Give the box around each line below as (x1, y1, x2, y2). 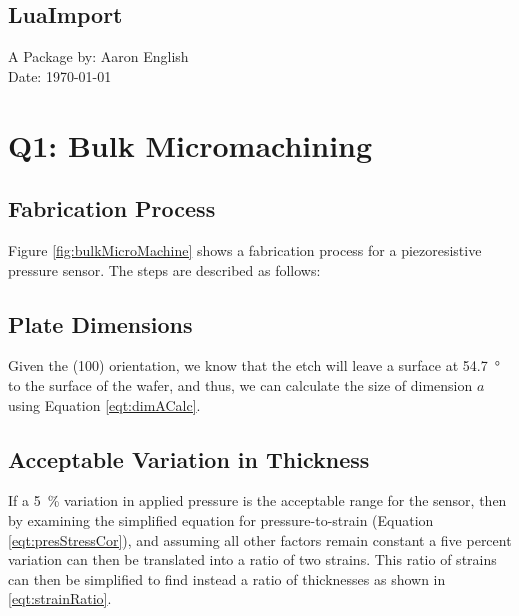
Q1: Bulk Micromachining (8, 124, 373, 165)
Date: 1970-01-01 (8, 65, 112, 86)
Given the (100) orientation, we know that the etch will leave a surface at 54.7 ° (8, 355, 500, 376)
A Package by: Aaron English (8, 46, 189, 67)
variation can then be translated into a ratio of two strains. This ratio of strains (8, 549, 497, 570)
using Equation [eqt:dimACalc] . (8, 394, 201, 415)
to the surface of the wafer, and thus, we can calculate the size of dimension (8, 374, 473, 395)
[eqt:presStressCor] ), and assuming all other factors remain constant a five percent (8, 529, 512, 550)
